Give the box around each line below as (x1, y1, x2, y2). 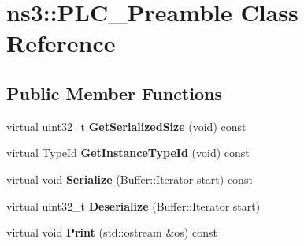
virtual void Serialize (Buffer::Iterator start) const (6, 170, 253, 187)
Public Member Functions (6, 80, 222, 105)
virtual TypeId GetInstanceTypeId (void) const (6, 144, 250, 161)
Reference (6, 27, 116, 59)
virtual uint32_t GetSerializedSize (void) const (6, 117, 247, 134)
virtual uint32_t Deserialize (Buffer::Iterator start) (6, 197, 261, 214)
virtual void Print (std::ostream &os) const (6, 224, 217, 240)
